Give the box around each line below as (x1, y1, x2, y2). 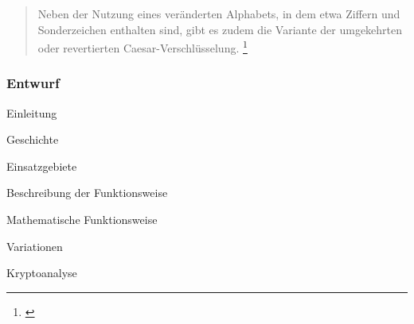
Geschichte (6, 131, 59, 148)
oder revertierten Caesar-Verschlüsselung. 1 (37, 37, 248, 56)
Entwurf (6, 73, 60, 93)
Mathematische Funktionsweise (6, 211, 158, 228)
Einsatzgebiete (6, 157, 77, 174)
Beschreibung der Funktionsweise (6, 184, 168, 201)
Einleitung (6, 104, 57, 121)
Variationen (6, 237, 63, 254)
